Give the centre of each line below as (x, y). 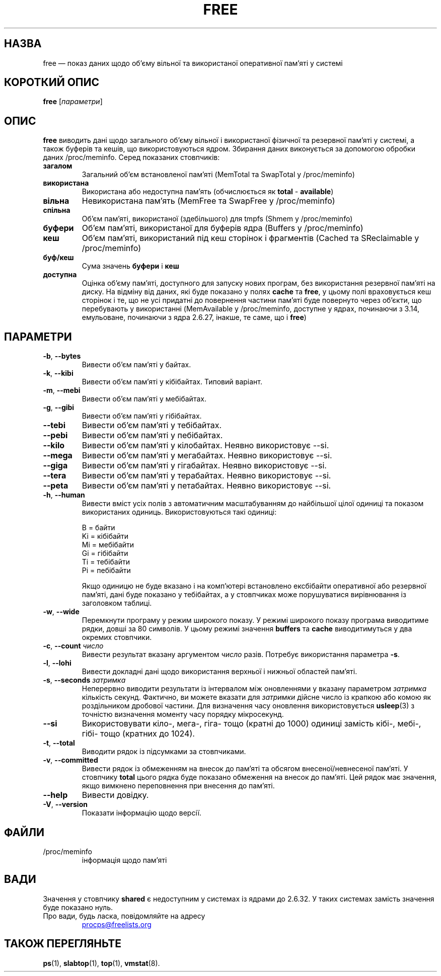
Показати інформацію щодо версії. (142, 813)
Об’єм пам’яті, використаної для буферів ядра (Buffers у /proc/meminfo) (223, 228)
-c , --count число (73, 646)
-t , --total (59, 743)
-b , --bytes (62, 356)
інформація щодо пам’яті (124, 860)
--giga (55, 466)
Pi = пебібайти (106, 571)
